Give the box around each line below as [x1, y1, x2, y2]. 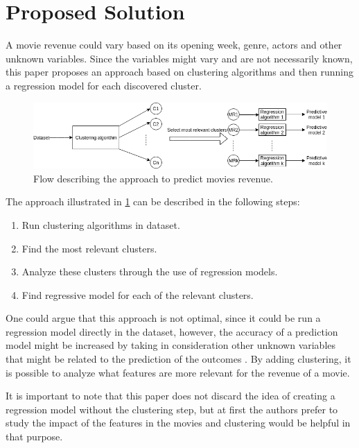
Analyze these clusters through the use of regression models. [21, 264, 278, 279]
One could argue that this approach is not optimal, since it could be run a [6, 311, 321, 325]
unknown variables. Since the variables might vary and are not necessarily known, [6, 51, 353, 65]
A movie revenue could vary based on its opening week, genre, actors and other [6, 37, 342, 52]
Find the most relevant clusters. [21, 241, 157, 255]
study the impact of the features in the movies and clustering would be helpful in [6, 415, 351, 430]
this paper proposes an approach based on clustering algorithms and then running [6, 64, 354, 79]
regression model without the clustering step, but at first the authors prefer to [6, 402, 338, 416]
